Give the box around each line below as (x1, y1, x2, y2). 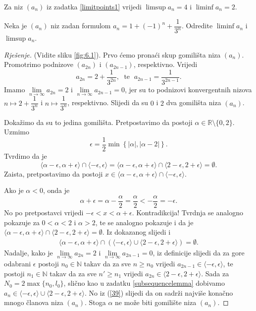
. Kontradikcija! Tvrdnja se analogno (132, 207, 243, 217)
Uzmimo (4, 126, 29, 137)
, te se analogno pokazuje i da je (95, 217, 194, 227)
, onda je (43, 185, 70, 195)
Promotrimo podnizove (4, 59, 73, 69)
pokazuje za (4, 217, 40, 227)
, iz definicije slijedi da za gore (153, 247, 245, 257)
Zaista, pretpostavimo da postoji (4, 168, 103, 179)
